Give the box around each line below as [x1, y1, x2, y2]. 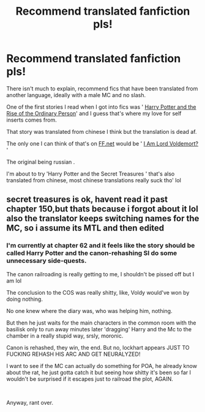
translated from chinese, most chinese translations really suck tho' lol [6, 176, 182, 184]
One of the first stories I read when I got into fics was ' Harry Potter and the [6, 103, 197, 111]
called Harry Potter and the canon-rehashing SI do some [6, 249, 177, 257]
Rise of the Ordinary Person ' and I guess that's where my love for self [6, 109, 182, 117]
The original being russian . [6, 158, 75, 166]
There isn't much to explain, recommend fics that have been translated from [6, 84, 198, 92]
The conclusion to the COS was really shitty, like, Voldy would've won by [6, 289, 190, 296]
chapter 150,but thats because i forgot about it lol [6, 204, 199, 215]
